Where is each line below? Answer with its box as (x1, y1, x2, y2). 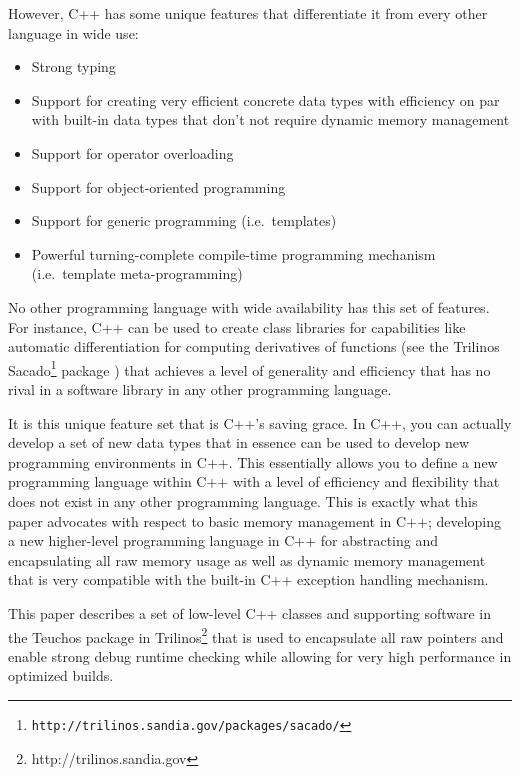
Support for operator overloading (31, 142, 234, 163)
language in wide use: (8, 22, 139, 43)
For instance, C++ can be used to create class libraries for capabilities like (8, 316, 466, 337)
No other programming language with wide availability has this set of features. (8, 296, 490, 317)
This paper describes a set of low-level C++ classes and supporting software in (8, 602, 492, 623)
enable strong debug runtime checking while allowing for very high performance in (8, 645, 512, 666)
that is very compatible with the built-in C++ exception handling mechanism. (8, 569, 489, 590)
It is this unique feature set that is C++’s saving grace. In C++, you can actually (8, 412, 512, 433)
